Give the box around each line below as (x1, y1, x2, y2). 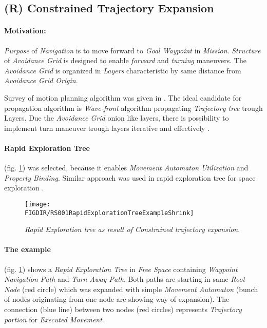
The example (4, 244, 51, 255)
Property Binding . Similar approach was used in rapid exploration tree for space (4, 172, 256, 183)
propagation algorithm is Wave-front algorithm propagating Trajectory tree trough (4, 102, 263, 113)
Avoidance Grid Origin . (4, 75, 78, 86)
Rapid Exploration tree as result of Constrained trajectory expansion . (25, 224, 240, 235)
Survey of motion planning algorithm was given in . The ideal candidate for (4, 92, 242, 103)
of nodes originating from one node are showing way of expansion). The (4, 294, 230, 304)
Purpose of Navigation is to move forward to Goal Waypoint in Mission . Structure (4, 45, 261, 55)
